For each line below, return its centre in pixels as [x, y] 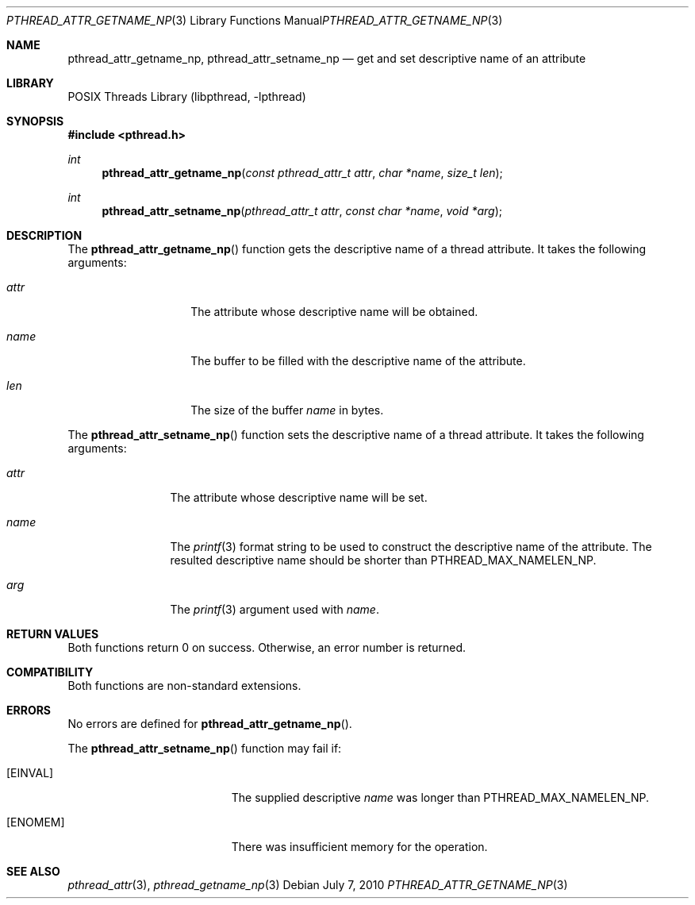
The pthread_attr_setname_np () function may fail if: [205, 748]
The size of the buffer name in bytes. [287, 410]
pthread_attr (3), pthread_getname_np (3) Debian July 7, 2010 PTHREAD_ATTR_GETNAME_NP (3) [318, 885]
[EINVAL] [30, 773]
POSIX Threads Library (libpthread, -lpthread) [187, 96]
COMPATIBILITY [50, 672]
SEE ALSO [33, 871]
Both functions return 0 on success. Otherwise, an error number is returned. [267, 647]
